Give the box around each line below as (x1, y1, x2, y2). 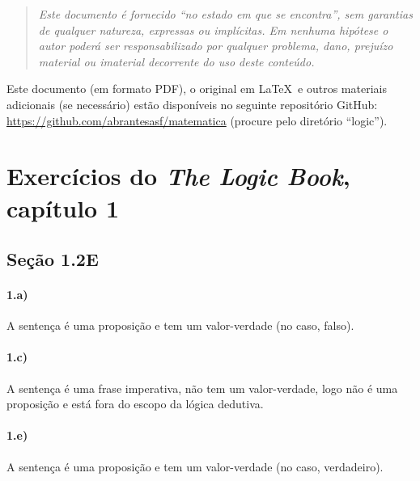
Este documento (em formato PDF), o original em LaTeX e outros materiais (6, 80, 387, 97)
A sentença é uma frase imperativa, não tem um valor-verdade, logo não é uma (6, 379, 398, 396)
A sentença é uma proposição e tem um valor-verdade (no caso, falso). (6, 317, 354, 334)
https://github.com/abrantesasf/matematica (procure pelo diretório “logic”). (6, 112, 388, 129)
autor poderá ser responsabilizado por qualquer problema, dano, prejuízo (38, 37, 393, 54)
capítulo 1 (6, 191, 120, 224)
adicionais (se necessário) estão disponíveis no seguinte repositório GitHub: (6, 95, 378, 112)
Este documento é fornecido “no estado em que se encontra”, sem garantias (38, 6, 413, 22)
